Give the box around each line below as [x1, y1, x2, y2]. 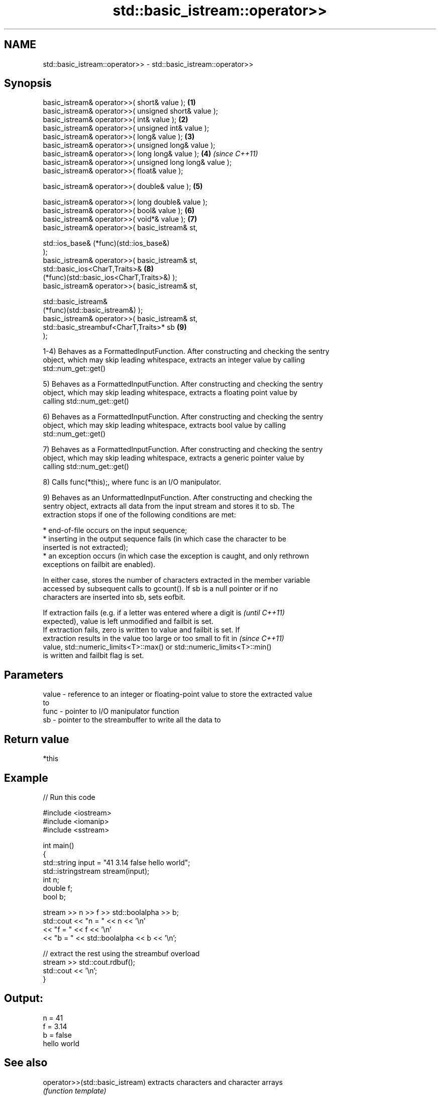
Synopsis [4, 77, 52, 90]
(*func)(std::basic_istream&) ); [43, 306, 143, 315]
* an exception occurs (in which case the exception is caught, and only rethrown [43, 552, 309, 561]
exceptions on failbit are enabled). [43, 560, 156, 569]
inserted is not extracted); [43, 543, 129, 552]
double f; [43, 883, 73, 892]
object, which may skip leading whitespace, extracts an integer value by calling [43, 355, 305, 364]
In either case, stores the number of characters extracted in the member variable [43, 576, 310, 585]
